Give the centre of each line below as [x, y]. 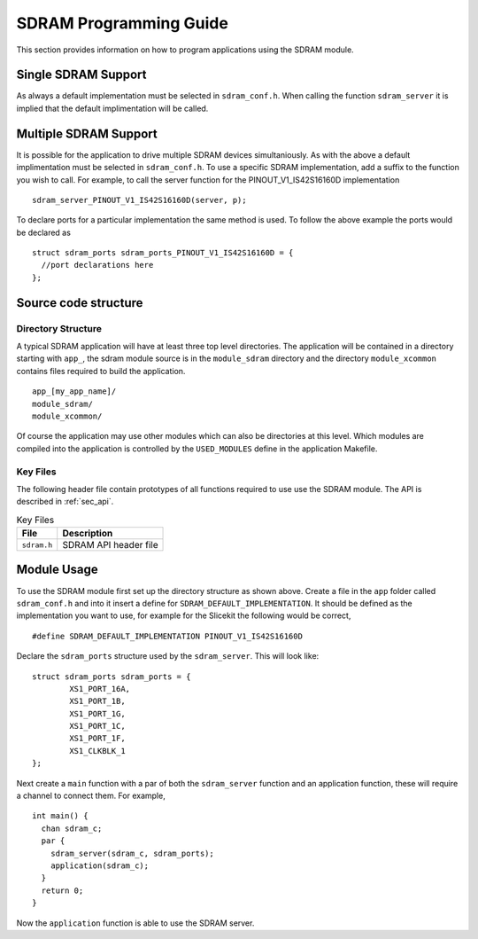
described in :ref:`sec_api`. [65, 502]
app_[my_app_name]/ [74, 391]
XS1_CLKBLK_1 [97, 751]
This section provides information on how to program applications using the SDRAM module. [185, 50]
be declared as [43, 232]
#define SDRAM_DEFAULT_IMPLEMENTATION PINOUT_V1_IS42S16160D [167, 636]
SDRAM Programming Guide [123, 23]
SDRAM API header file [110, 545]
